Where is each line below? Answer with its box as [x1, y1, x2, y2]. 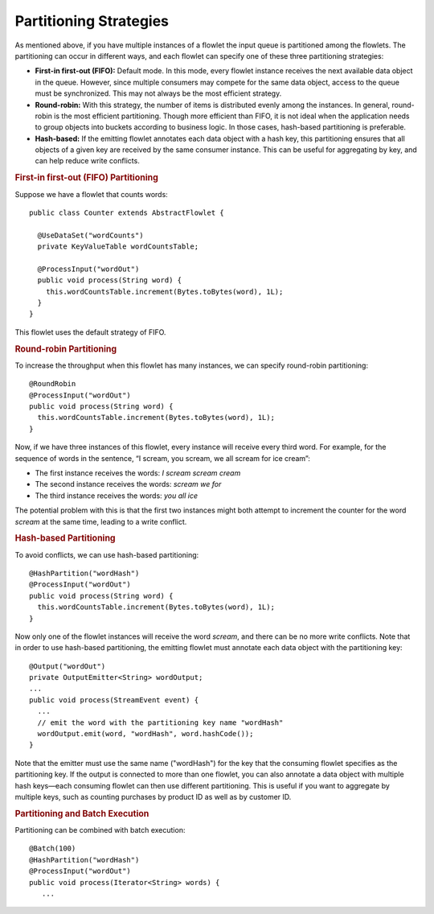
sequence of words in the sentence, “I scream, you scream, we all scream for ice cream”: [14, 453, 311, 463]
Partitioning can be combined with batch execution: [14, 825, 186, 835]
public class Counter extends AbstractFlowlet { [29, 208, 224, 217]
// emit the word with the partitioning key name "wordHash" [37, 718, 284, 727]
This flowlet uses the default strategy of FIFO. [14, 327, 166, 337]
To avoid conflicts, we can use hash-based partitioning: [14, 550, 199, 559]
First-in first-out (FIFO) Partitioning [14, 172, 158, 183]
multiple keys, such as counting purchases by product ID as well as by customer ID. [14, 793, 292, 801]
